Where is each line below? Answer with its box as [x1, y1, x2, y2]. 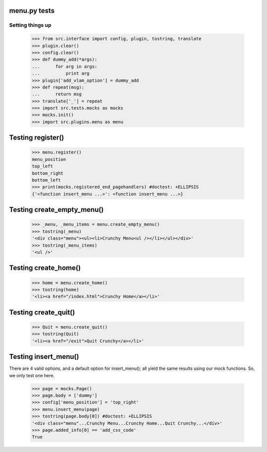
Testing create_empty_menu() [9, 205, 104, 214]
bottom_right [32, 170, 64, 176]
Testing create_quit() [9, 308, 75, 316]
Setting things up [9, 22, 51, 29]
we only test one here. [9, 372, 55, 378]
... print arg [32, 71, 90, 76]
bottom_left [32, 177, 61, 183]
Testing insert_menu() [9, 352, 79, 361]
